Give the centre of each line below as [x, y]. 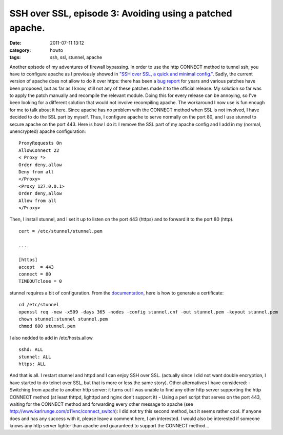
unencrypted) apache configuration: [48, 131]
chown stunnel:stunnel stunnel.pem [63, 319]
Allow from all [38, 201]
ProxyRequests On [40, 143]
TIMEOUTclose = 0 [40, 281]
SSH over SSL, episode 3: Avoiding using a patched [121, 13]
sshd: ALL [31, 350]
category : [20, 50]
